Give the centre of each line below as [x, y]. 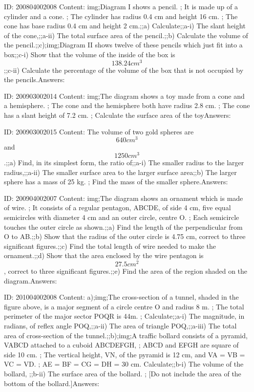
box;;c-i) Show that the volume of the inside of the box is [90, 54]
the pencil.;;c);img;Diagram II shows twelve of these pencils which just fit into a [123, 45]
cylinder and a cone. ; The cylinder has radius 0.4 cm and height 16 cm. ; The [121, 16]
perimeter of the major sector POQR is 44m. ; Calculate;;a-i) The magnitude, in [124, 316]
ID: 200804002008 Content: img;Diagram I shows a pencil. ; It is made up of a [121, 6]
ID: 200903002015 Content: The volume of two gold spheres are [99, 131]
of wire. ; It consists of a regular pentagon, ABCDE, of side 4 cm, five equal [117, 207]
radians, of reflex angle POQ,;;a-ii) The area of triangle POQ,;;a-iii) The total [120, 325]
